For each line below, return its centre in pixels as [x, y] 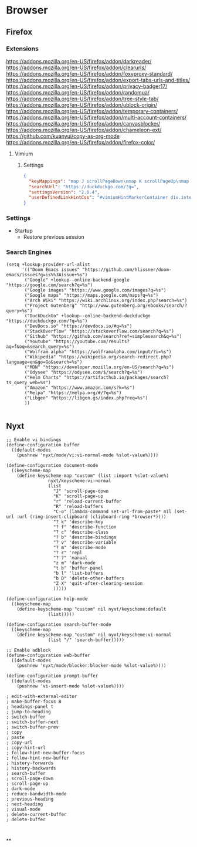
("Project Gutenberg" [51, 306]
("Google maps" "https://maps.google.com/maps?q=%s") [91, 295]
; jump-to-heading [28, 712]
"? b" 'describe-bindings [85, 537]
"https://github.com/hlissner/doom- [127, 270]
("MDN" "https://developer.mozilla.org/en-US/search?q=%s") [99, 367]
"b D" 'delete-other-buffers [89, 578]
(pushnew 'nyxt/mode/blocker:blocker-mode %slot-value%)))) [91, 665]
